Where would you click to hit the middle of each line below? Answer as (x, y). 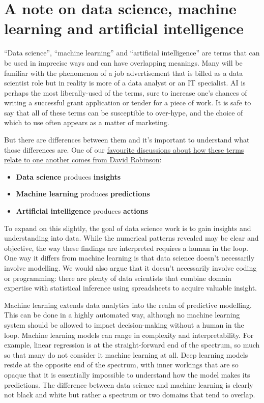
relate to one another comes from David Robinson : (83, 160)
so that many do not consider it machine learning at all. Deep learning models (126, 354)
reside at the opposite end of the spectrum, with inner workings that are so (121, 365)
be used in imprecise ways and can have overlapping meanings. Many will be (123, 62)
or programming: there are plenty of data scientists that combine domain (118, 278)
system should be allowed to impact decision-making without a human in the (124, 324)
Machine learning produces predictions (83, 194)
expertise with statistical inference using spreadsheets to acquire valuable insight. (130, 288)
